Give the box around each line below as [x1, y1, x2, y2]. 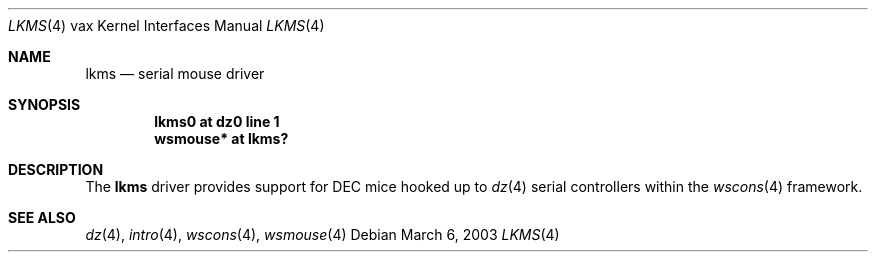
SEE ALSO [8, 209, 76, 226]
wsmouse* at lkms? [154, 130, 289, 147]
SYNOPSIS [8, 96, 81, 113]
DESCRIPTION [8, 161, 104, 178]
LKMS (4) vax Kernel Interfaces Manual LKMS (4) [8, 17, 325, 34]
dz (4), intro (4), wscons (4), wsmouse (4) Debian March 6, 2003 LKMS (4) [85, 226, 560, 243]
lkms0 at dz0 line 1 [154, 113, 280, 130]
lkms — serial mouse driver [85, 65, 265, 82]
